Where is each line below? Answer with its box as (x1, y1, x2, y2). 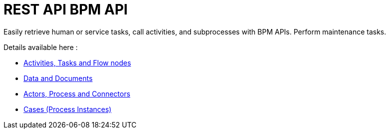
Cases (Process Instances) (23, 104, 112, 113)
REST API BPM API (3, 1, 128, 18)
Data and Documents (23, 73, 93, 82)
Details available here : (3, 42, 78, 51)
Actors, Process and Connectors (23, 89, 130, 98)
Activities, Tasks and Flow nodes (23, 58, 131, 67)
